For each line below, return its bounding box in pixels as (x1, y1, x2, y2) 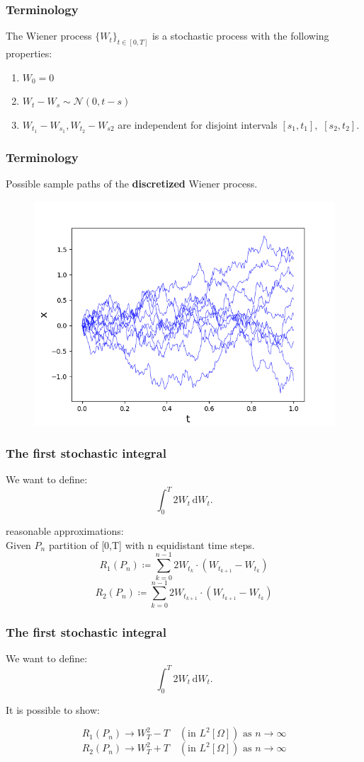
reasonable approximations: (6, 524, 124, 538)
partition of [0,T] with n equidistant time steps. (48, 537, 255, 552)
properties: (6, 46, 52, 61)
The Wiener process (6, 28, 92, 43)
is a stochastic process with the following (152, 28, 329, 43)
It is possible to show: (6, 702, 100, 717)
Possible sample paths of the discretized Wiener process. (6, 175, 258, 190)
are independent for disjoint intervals (118, 117, 278, 132)
